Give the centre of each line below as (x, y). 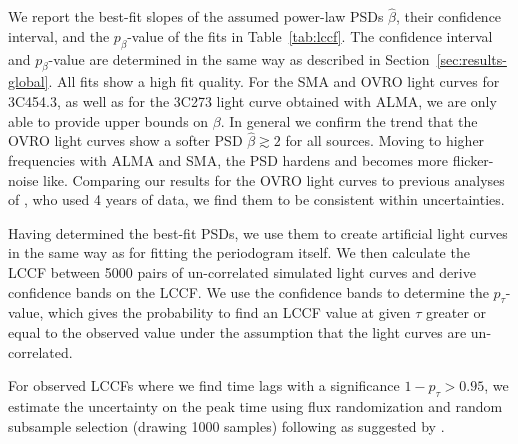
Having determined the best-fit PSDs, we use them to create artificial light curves (258, 232)
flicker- (473, 160)
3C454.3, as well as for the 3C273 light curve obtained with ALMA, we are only (252, 101)
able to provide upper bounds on (108, 120)
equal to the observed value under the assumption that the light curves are (237, 331)
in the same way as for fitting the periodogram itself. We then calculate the (239, 252)
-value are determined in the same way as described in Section (239, 58)
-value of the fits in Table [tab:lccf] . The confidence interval (310, 35)
